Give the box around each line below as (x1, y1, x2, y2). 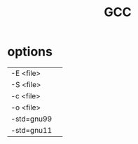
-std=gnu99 (11, 114, 53, 124)
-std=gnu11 (11, 125, 53, 135)
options (7, 44, 53, 60)
